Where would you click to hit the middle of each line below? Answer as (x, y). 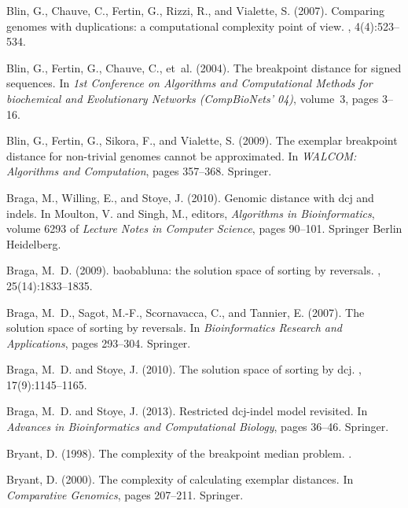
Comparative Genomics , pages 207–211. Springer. (125, 494)
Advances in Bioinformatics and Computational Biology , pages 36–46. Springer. (198, 427)
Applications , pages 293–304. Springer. (99, 342)
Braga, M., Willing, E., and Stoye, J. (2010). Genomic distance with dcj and (190, 197)
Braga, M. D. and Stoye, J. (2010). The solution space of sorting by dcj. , (184, 369)
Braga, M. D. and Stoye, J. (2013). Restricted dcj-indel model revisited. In (187, 411)
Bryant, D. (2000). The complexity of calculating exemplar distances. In (180, 479)
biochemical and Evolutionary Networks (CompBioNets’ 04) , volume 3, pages (193, 98)
